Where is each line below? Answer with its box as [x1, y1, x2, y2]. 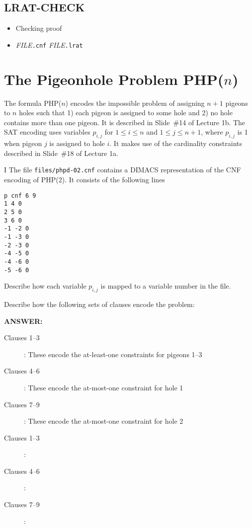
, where [201, 127, 223, 137]
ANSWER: [4, 315, 43, 326]
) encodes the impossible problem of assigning [65, 97, 205, 108]
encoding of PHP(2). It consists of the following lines [4, 174, 165, 184]
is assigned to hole [49, 138, 105, 149]
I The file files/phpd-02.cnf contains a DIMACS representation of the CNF [4, 164, 241, 175]
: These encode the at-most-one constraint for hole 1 [24, 382, 183, 392]
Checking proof [15, 23, 62, 33]
